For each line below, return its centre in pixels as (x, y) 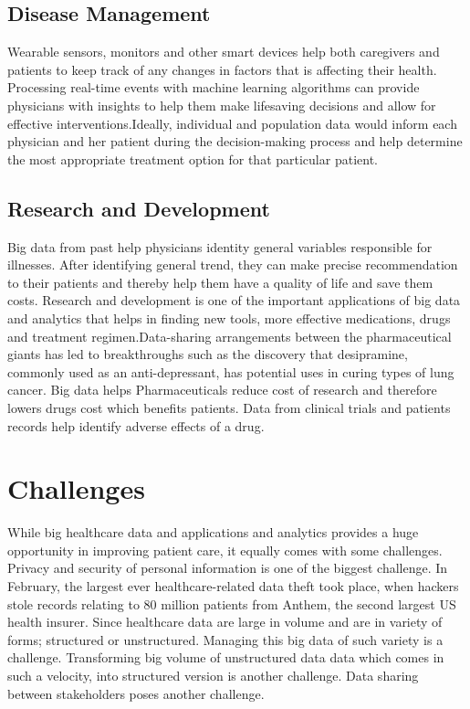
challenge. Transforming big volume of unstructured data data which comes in (226, 657)
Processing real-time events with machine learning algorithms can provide (214, 87)
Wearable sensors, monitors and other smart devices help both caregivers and (224, 52)
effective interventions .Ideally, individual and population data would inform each (232, 123)
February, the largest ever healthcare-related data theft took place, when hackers (233, 586)
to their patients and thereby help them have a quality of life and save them (220, 282)
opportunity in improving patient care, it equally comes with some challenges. (225, 550)
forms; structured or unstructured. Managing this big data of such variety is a (225, 639)
